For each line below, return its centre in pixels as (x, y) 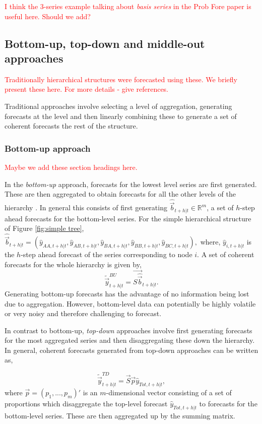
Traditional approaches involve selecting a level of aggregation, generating (118, 106)
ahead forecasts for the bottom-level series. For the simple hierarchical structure (128, 218)
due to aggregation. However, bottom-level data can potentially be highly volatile (130, 303)
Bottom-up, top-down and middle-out (105, 43)
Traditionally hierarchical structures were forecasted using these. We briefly (121, 79)
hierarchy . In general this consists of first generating (86, 207)
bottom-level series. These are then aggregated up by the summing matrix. (120, 415)
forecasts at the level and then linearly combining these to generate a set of (121, 116)
